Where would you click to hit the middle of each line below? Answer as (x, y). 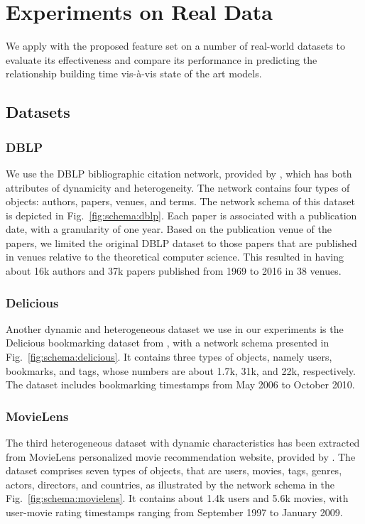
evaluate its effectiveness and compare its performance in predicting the (162, 59)
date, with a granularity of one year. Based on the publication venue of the (169, 229)
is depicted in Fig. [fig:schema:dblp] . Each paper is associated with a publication (181, 215)
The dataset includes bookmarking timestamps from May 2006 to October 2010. (180, 384)
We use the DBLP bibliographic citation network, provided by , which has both (179, 173)
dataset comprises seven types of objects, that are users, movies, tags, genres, (174, 470)
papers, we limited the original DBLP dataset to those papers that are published (181, 242)
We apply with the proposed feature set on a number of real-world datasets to (176, 46)
